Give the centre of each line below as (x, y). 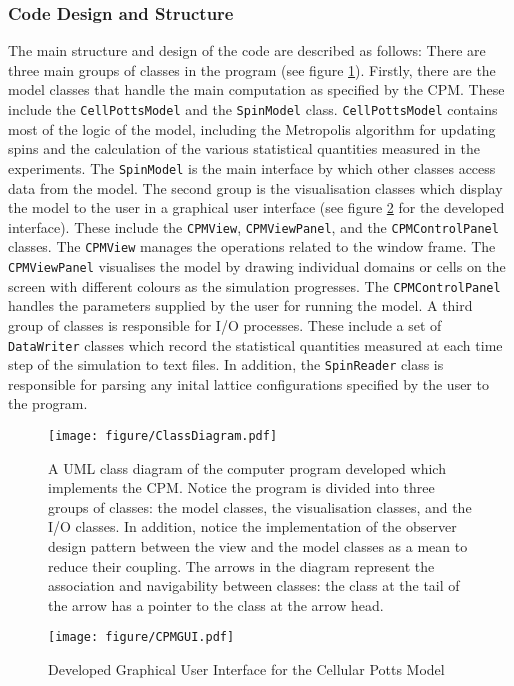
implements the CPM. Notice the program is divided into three (241, 487)
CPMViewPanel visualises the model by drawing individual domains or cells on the (257, 266)
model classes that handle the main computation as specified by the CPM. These (256, 89)
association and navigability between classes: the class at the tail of (254, 585)
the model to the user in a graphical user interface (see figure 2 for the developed (256, 207)
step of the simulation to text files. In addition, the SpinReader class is (226, 364)
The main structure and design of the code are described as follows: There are (247, 50)
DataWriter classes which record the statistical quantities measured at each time (255, 344)
